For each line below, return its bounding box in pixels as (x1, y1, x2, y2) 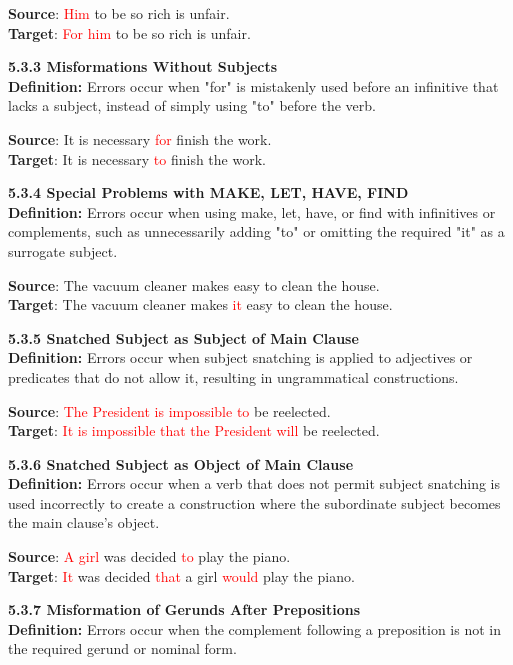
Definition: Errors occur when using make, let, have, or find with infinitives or (8, 201, 496, 222)
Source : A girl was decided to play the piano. (8, 546, 291, 567)
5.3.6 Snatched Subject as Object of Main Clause (8, 453, 354, 474)
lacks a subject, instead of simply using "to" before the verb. (8, 95, 376, 116)
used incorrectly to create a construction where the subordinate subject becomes (8, 492, 501, 513)
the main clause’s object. (8, 512, 160, 533)
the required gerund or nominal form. (8, 638, 237, 659)
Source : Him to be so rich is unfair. (8, 3, 230, 23)
